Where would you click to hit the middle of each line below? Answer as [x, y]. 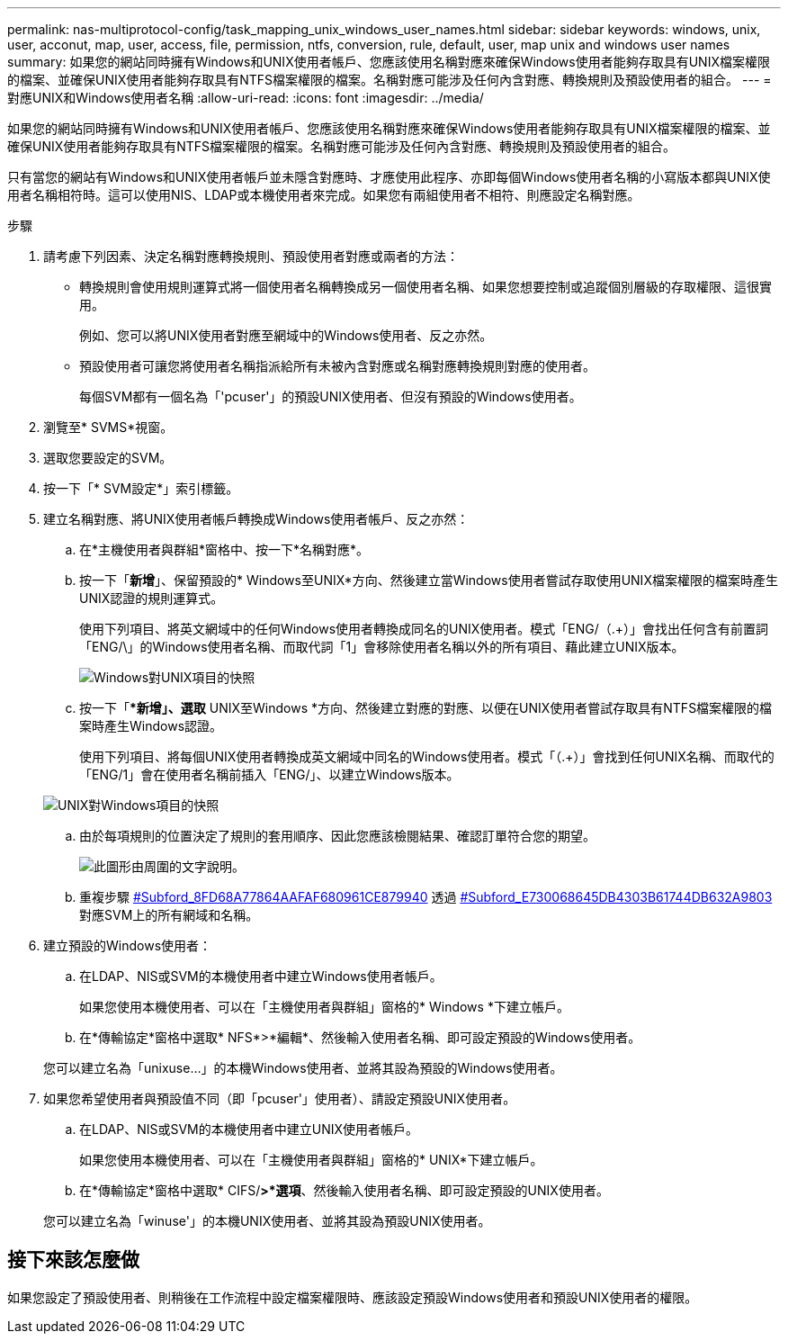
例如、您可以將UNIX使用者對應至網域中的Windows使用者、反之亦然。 [286, 335]
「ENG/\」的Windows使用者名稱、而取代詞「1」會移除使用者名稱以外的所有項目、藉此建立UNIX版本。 [382, 647]
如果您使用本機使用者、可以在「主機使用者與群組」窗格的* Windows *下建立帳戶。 [324, 1007]
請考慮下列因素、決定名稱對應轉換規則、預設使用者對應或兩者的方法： [251, 256]
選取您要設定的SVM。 [108, 458]
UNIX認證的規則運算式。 [152, 598]
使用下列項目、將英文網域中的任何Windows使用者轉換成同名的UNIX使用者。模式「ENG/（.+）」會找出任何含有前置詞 [424, 629]
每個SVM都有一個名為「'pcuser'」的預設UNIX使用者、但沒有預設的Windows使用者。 [331, 396]
